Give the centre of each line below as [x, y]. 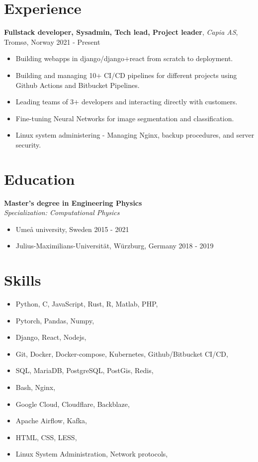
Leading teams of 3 [45, 102]
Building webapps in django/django [70, 58]
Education [40, 179]
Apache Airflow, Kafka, [51, 421]
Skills [23, 280]
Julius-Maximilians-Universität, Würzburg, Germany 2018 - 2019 [115, 246]
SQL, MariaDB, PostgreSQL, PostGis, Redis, [85, 370]
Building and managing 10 [56, 75]
